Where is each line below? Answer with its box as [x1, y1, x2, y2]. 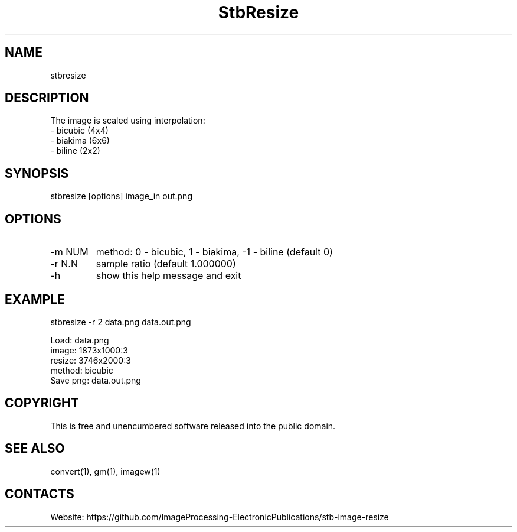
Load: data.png [50, 335, 109, 345]
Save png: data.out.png [50, 375, 141, 385]
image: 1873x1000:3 [50, 345, 128, 355]
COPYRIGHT [5, 395, 79, 411]
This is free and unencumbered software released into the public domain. [50, 420, 336, 431]
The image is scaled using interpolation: [50, 115, 205, 126]
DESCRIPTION [5, 90, 89, 106]
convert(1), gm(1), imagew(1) [50, 466, 161, 476]
